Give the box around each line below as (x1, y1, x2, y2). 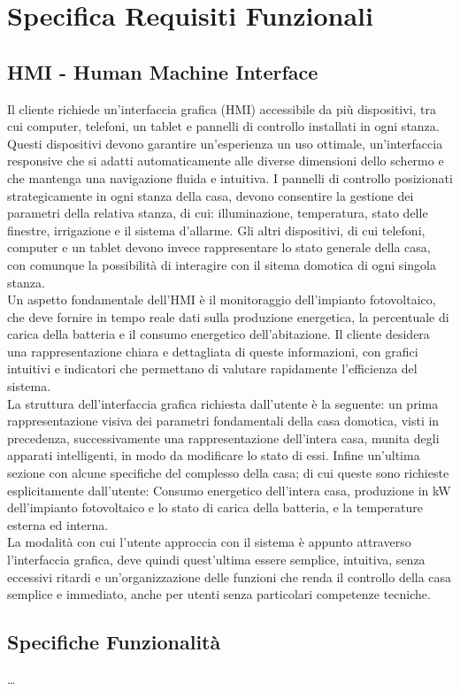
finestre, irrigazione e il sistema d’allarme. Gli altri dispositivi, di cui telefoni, (7, 220, 425, 239)
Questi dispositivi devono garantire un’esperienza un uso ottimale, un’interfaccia (7, 134, 443, 152)
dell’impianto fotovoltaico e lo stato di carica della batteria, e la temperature (7, 498, 424, 517)
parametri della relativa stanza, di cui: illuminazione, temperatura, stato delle (7, 203, 428, 222)
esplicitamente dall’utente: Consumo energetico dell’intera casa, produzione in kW (7, 480, 451, 499)
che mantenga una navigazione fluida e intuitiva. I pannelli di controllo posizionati (7, 168, 453, 187)
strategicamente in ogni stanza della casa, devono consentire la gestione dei (7, 186, 414, 204)
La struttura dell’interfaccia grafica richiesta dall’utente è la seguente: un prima (7, 394, 439, 412)
